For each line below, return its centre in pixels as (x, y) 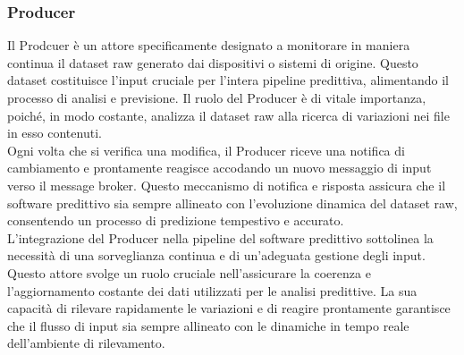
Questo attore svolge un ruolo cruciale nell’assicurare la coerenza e (189, 272)
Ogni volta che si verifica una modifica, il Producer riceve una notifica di (206, 150)
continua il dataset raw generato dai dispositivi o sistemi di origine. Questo (213, 62)
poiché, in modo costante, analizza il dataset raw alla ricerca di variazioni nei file (228, 115)
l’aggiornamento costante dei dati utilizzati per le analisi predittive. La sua (212, 290)
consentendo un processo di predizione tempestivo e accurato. (176, 220)
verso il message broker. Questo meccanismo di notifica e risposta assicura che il (227, 185)
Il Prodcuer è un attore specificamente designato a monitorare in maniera (209, 45)
